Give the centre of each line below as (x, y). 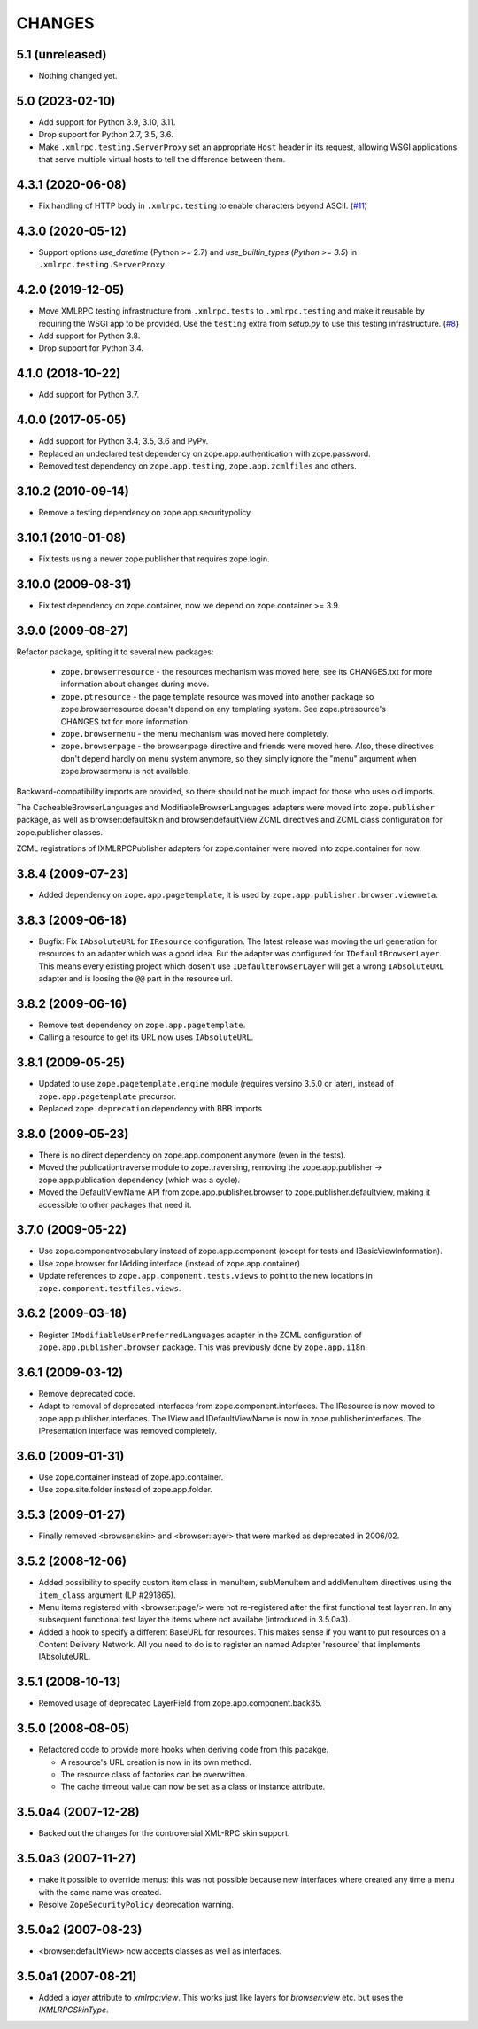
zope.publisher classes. (60, 832)
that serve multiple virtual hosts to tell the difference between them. (162, 159)
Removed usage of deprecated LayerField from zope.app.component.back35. (180, 1703)
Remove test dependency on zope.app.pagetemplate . (142, 1025)
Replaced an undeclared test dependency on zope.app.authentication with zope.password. (204, 453)
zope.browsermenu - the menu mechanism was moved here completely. (195, 733)
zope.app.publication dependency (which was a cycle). (139, 1180)
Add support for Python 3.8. (89, 336)
